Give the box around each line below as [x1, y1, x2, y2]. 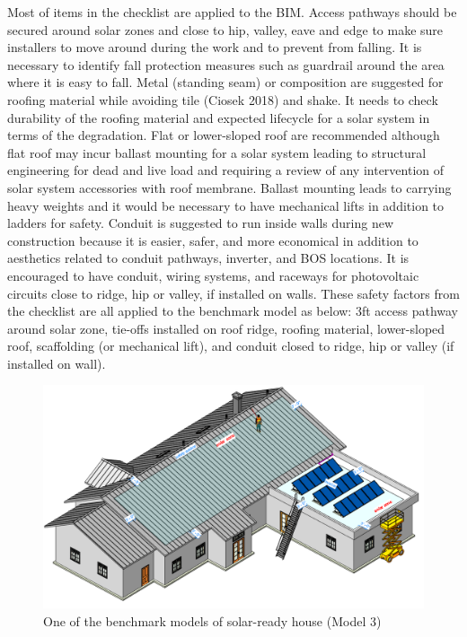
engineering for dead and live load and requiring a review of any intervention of [7, 161, 445, 179]
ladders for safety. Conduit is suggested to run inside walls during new [7, 214, 394, 232]
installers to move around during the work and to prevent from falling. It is [7, 38, 422, 57]
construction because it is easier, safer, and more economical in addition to [7, 231, 419, 249]
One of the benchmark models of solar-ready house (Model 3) [43, 611, 382, 630]
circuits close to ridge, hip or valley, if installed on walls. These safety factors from [7, 284, 460, 302]
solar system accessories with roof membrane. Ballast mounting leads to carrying [7, 178, 452, 196]
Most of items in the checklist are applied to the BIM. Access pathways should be [7, 3, 457, 21]
